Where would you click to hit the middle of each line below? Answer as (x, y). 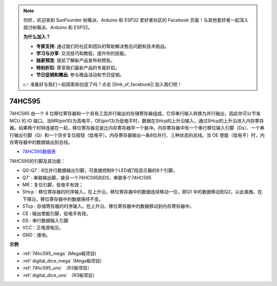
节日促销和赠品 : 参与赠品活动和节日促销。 (80, 75)
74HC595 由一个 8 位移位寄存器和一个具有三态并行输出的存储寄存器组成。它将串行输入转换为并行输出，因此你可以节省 (135, 114)
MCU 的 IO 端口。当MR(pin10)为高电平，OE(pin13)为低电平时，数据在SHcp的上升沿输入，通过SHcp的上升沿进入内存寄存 (137, 121)
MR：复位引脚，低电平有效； (53, 185)
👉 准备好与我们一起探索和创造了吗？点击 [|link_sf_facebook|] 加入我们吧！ (103, 84)
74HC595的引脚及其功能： (38, 161)
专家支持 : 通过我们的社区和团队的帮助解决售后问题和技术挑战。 (103, 46)
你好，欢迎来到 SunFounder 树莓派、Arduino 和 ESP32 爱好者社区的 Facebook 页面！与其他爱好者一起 (131, 20)
